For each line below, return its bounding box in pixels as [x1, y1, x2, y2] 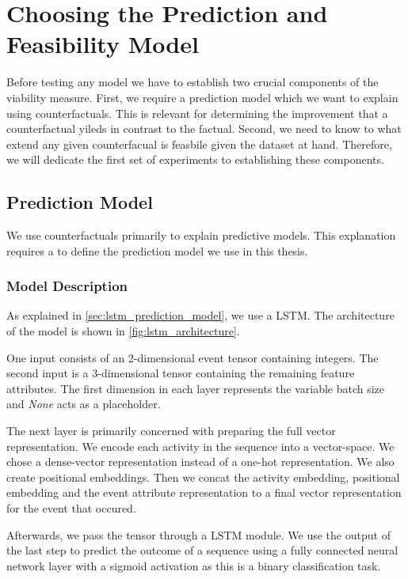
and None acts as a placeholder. [6, 395, 161, 412]
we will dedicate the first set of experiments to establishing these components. [6, 151, 384, 168]
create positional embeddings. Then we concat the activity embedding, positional [6, 468, 400, 485]
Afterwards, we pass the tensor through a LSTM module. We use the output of [6, 526, 391, 543]
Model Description [6, 276, 128, 296]
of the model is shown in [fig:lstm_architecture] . [6, 323, 240, 339]
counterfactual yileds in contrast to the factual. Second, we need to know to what [6, 120, 402, 137]
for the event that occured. [6, 500, 136, 517]
